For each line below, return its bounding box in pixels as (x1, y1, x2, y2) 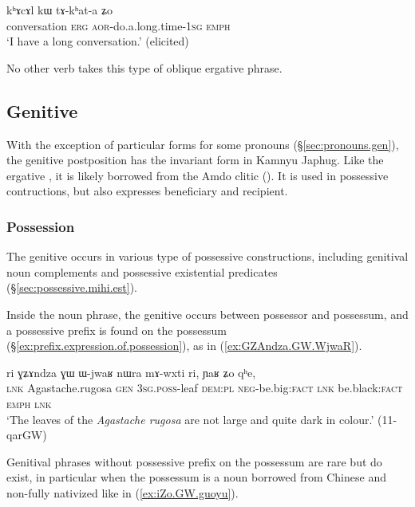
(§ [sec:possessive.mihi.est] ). (6, 279, 137, 296)
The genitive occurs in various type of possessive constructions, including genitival (6, 248, 409, 265)
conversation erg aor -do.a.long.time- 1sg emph (6, 17, 231, 33)
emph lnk (6, 395, 52, 411)
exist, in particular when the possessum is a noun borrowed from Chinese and (6, 469, 386, 485)
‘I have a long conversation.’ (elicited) (6, 33, 189, 49)
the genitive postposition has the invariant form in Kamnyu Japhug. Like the (6, 151, 384, 168)
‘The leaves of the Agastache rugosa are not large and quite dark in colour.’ (6, 411, 374, 427)
